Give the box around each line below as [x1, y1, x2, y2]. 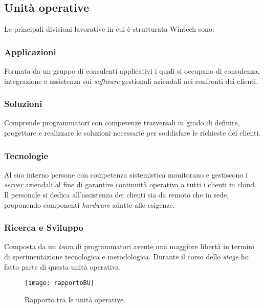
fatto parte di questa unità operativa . [4, 261, 121, 272]
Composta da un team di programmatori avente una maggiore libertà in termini [4, 241, 254, 252]
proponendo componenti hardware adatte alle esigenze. [4, 199, 175, 210]
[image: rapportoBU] [25, 279, 95, 287]
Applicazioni [4, 45, 56, 58]
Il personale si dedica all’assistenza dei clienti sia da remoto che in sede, [4, 189, 229, 200]
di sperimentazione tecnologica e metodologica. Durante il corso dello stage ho [4, 251, 249, 262]
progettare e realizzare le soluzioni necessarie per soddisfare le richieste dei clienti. [4, 127, 261, 138]
